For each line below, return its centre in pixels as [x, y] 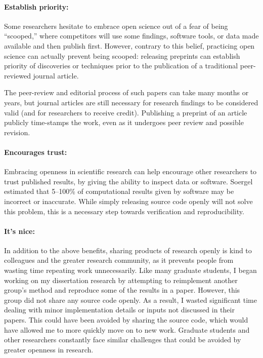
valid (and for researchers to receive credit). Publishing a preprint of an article [126, 112]
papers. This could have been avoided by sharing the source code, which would [126, 320]
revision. [17, 132]
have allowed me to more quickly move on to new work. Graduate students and [127, 329]
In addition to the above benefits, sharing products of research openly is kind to [128, 250]
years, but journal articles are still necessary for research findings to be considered [131, 102]
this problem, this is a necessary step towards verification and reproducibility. [124, 211]
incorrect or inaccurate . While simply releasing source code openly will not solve [128, 201]
